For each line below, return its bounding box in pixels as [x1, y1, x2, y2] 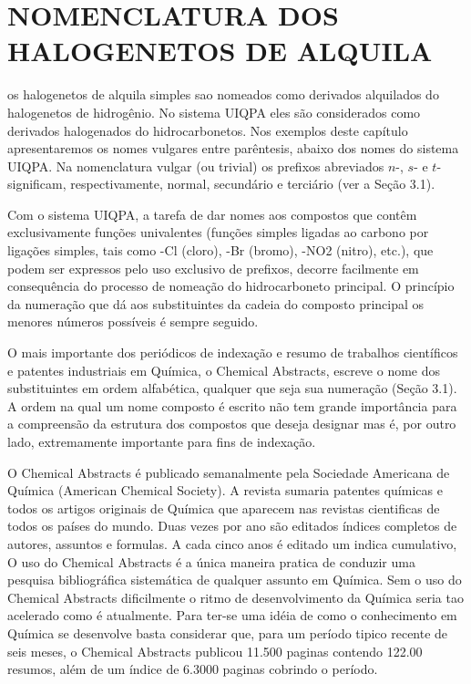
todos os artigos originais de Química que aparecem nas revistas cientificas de [7, 498, 440, 517]
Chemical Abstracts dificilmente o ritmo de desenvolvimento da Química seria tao [7, 587, 464, 606]
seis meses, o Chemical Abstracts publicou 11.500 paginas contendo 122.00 [7, 641, 423, 660]
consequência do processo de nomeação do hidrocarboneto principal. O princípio [7, 276, 455, 295]
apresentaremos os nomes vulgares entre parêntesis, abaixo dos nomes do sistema [7, 139, 459, 158]
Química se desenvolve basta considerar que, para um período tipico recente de [7, 623, 448, 642]
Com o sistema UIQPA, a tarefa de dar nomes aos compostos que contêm [7, 204, 417, 223]
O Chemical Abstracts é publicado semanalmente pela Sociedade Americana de [7, 462, 450, 482]
